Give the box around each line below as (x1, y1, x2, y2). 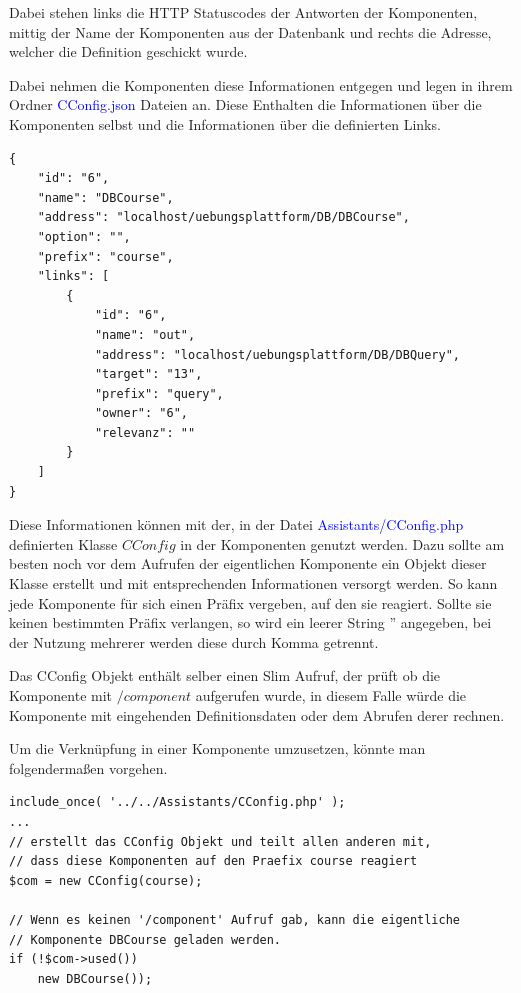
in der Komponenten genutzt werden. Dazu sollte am (180, 533, 505, 554)
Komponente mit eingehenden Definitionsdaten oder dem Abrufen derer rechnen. (9, 704, 505, 725)
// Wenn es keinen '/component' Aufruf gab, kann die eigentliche (9, 912, 461, 927)
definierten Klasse (9, 533, 118, 554)
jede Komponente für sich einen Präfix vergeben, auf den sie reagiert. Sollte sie (9, 592, 492, 613)
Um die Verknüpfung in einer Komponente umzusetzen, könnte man (9, 738, 426, 759)
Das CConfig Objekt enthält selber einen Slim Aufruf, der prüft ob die (9, 665, 441, 686)
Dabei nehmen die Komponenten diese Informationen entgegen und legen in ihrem (9, 74, 513, 95)
